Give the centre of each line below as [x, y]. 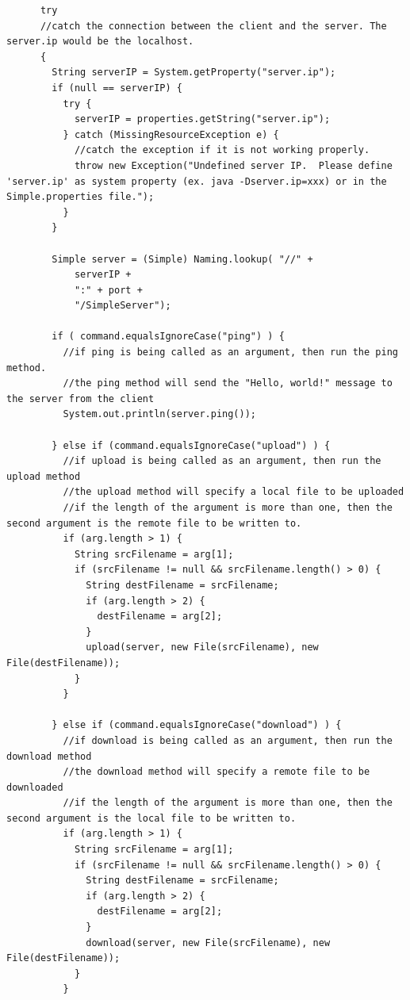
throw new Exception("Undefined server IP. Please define [233, 165]
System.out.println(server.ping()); [159, 414]
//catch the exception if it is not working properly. [222, 150]
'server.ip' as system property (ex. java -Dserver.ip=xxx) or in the [197, 181]
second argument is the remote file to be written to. [154, 523]
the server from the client [80, 398]
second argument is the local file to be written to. [151, 818]
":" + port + [108, 290]
